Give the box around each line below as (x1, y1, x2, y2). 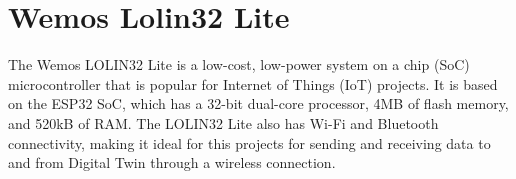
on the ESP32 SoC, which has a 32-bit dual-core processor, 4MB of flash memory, (8, 93, 509, 114)
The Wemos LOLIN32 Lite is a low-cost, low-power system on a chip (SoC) (8, 54, 470, 75)
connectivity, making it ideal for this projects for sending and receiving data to (8, 132, 491, 153)
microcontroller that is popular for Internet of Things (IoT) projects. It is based (8, 73, 498, 94)
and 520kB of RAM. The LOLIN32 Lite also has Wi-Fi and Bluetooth (8, 112, 439, 133)
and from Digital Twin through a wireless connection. (8, 152, 336, 173)
